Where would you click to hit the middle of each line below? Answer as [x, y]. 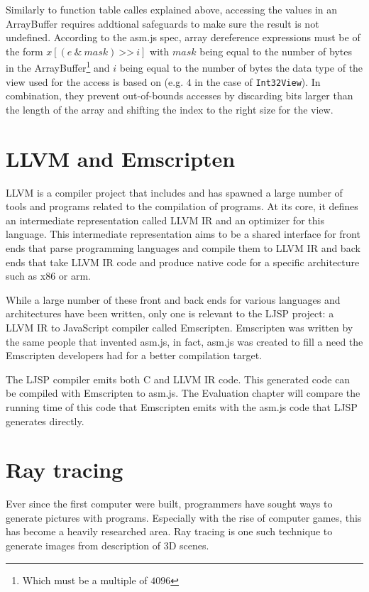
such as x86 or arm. [48, 276]
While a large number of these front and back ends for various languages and [173, 299]
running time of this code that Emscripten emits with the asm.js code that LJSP [182, 406]
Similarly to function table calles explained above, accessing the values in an [172, 9]
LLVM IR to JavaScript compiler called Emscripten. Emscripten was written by [180, 327]
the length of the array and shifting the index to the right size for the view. [170, 109]
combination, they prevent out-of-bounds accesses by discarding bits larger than [180, 95]
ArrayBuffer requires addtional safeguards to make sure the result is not [163, 23]
